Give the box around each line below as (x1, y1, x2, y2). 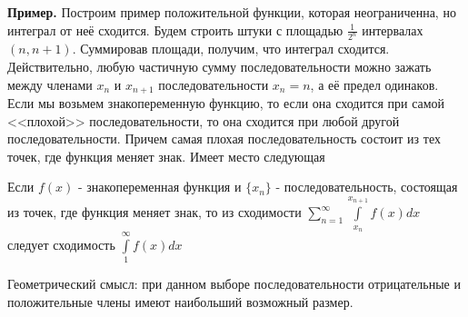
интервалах (362, 20, 423, 39)
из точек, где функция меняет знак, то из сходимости (7, 203, 302, 222)
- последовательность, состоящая (275, 177, 458, 196)
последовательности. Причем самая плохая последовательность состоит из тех (7, 129, 441, 148)
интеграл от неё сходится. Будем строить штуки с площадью (7, 20, 344, 39)
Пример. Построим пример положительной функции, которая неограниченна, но (7, 3, 456, 21)
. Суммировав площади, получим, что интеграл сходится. (72, 39, 390, 58)
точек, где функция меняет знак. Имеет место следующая (7, 146, 325, 165)
